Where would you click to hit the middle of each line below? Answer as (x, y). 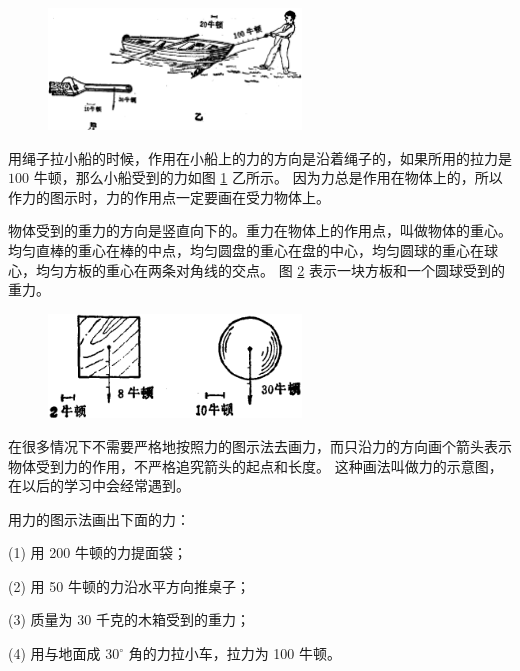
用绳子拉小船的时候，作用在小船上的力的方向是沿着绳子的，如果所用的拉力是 (260, 157)
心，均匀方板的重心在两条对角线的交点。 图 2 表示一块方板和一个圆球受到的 (256, 269)
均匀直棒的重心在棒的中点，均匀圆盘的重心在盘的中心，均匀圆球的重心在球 (253, 249)
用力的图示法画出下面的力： (99, 518)
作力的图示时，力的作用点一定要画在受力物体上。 (169, 196)
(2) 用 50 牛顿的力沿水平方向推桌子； (129, 585)
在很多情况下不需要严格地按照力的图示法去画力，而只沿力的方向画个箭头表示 (260, 445)
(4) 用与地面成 (54, 653)
